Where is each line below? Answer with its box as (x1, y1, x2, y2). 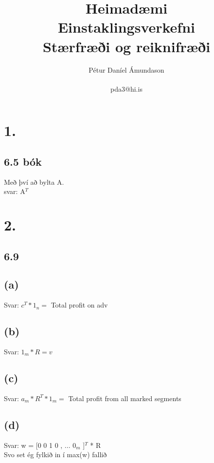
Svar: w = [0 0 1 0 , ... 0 (4, 440, 76, 450)
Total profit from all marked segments (68, 393, 181, 403)
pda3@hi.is (110, 83, 143, 94)
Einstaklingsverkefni (57, 17, 196, 37)
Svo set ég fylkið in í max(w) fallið (4, 449, 107, 460)
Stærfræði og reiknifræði (42, 36, 211, 56)
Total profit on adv (51, 300, 108, 310)
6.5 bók (4, 154, 42, 169)
